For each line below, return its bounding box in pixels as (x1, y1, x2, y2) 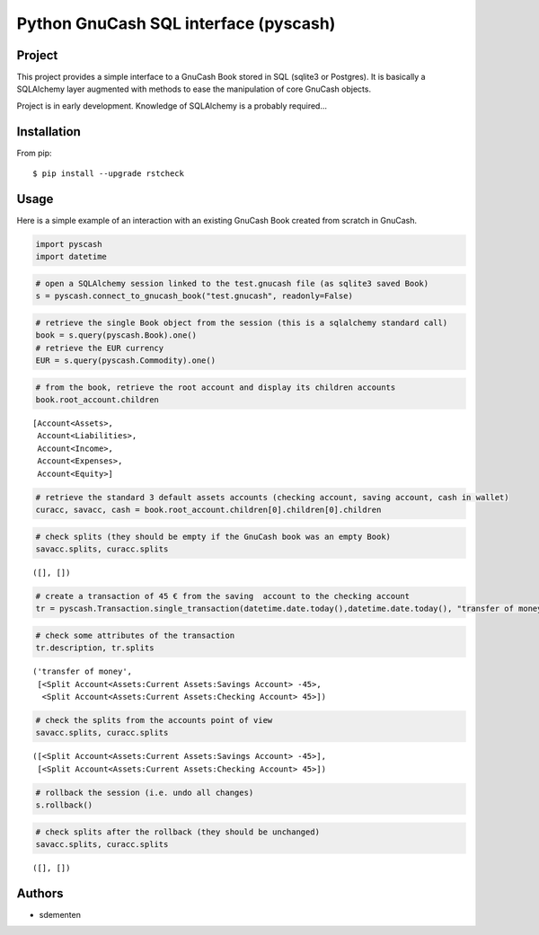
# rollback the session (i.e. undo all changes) (35, 787, 254, 798)
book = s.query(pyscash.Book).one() (35, 331, 198, 340)
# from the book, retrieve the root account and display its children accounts (35, 382, 396, 393)
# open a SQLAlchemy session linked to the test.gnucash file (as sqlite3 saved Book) (35, 278, 429, 288)
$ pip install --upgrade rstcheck (32, 169, 184, 179)
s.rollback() (35, 800, 93, 810)
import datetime (35, 251, 108, 262)
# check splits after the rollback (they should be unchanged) (35, 826, 321, 837)
